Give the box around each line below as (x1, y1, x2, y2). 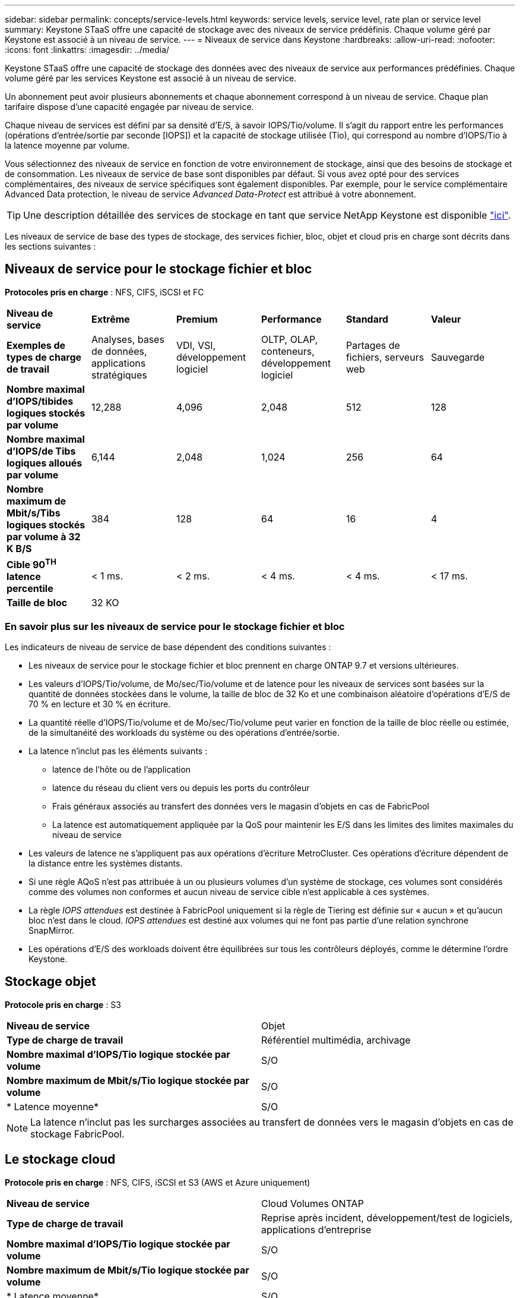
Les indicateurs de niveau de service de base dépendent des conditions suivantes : (5, 641, 331, 652)
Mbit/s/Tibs (7, 506, 61, 519)
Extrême (91, 313, 130, 325)
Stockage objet (5, 974, 96, 990)
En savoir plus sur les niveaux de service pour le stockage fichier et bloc (5, 620, 345, 632)
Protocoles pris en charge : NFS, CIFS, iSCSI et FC (5, 286, 204, 297)
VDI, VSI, (176, 339, 216, 351)
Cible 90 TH (7, 556, 56, 571)
